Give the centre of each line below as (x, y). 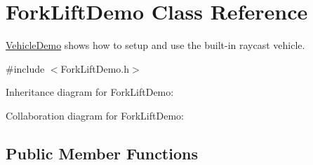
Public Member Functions (102, 153)
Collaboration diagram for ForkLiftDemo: (95, 115)
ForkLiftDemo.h (95, 68)
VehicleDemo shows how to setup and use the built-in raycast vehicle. (155, 45)
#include (25, 68)
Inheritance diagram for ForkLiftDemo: (90, 92)
